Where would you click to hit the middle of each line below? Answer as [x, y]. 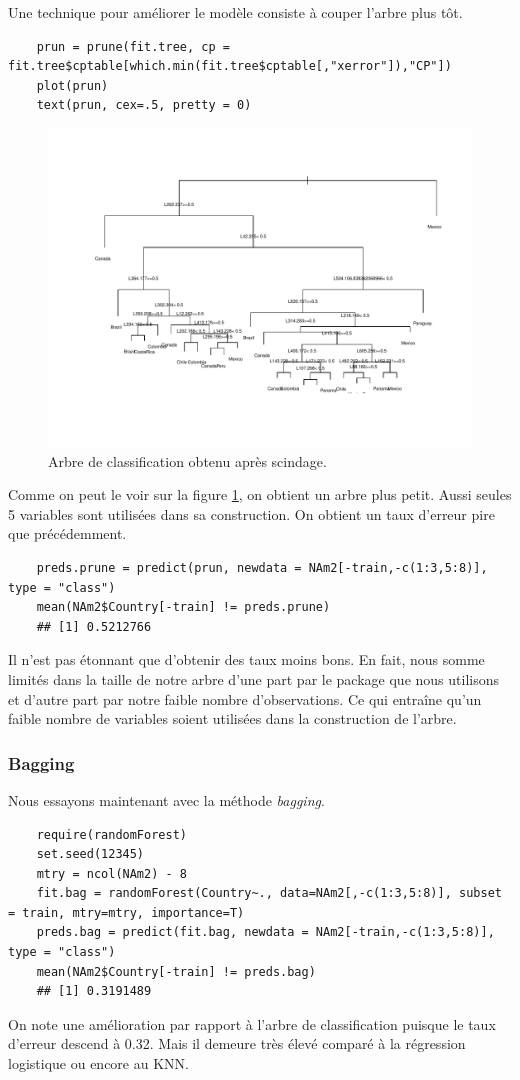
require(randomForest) [111, 834]
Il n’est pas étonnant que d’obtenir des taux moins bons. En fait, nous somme [246, 659]
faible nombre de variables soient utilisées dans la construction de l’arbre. [232, 718]
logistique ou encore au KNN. [98, 1063]
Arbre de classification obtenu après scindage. [187, 460]
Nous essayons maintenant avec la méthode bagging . [166, 799]
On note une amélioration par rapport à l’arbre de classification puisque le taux [252, 1023]
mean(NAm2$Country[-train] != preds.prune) [183, 607]
